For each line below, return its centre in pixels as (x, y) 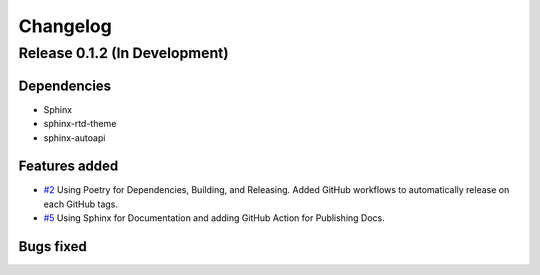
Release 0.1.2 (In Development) (123, 53)
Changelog (65, 26)
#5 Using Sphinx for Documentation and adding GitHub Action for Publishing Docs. (214, 218)
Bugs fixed (52, 246)
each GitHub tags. (81, 204)
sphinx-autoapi (74, 137)
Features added (68, 166)
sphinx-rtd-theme (80, 124)
